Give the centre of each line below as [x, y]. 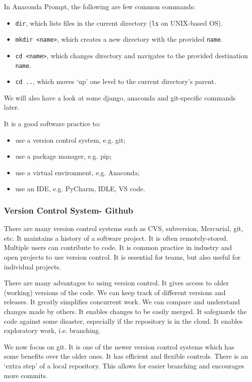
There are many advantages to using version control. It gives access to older [117, 283]
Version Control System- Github [69, 210]
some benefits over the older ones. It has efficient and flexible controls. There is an [126, 356]
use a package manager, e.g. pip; [63, 156]
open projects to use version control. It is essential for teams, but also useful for [122, 257]
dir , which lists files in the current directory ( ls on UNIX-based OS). [119, 23]
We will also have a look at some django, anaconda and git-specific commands [120, 97]
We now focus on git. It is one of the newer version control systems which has [119, 346]
